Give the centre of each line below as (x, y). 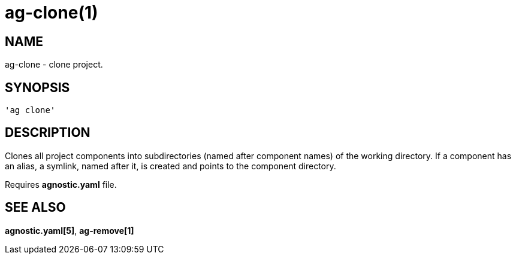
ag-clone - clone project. (54, 65)
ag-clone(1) (52, 13)
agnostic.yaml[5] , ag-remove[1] (70, 230)
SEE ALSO (35, 208)
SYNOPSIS (37, 87)
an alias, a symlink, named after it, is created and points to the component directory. (171, 166)
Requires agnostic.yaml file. (61, 184)
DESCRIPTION (48, 133)
